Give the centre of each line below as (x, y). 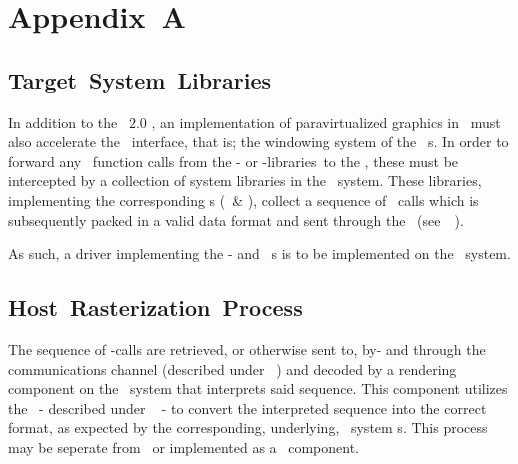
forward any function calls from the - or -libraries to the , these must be (233, 160)
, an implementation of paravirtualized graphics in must (326, 121)
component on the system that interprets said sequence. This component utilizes (258, 388)
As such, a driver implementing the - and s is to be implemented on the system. (259, 253)
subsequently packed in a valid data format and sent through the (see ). (236, 219)
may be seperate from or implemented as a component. (184, 446)
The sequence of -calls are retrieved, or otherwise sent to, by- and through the (247, 348)
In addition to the (63, 121)
